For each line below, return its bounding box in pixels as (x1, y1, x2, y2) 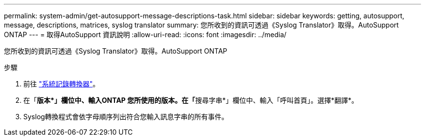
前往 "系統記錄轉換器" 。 (23, 80, 99, 88)
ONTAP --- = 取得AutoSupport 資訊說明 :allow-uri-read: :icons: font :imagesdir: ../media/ (4, 30, 287, 39)
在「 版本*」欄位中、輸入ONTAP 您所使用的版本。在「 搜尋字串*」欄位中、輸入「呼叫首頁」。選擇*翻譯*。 (23, 96, 359, 104)
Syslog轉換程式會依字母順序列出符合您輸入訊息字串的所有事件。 (23, 112, 229, 121)
